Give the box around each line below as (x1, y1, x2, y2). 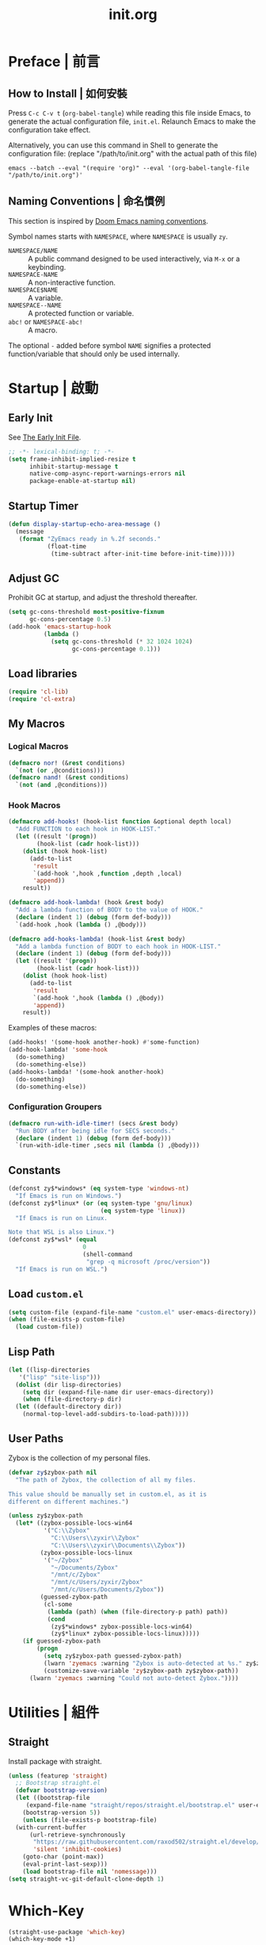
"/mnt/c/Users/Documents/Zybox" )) (50, 1586, 165, 1594)
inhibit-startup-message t (28, 462, 119, 470)
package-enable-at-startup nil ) (28, 478, 136, 485)
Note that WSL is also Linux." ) (8, 1228, 115, 1237)
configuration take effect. (8, 125, 91, 134)
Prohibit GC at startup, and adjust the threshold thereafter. (8, 593, 198, 602)
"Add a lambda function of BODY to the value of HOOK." (15, 906, 203, 914)
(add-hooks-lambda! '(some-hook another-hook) (8, 1068, 165, 1076)
